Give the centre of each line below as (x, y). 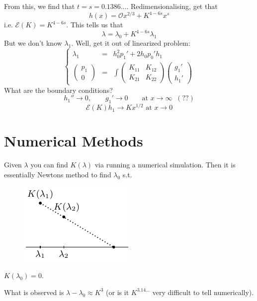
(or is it (118, 292)
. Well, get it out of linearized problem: (131, 42)
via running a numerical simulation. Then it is (165, 165)
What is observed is (34, 292)
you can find (49, 165)
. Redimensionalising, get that (172, 6)
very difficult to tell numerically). (203, 292)
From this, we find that (40, 6)
